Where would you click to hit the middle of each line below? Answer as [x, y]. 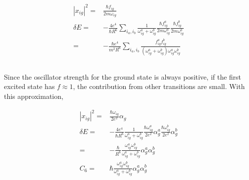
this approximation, [34, 96]
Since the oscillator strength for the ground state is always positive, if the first [123, 76]
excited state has [29, 86]
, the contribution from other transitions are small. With [159, 86]
